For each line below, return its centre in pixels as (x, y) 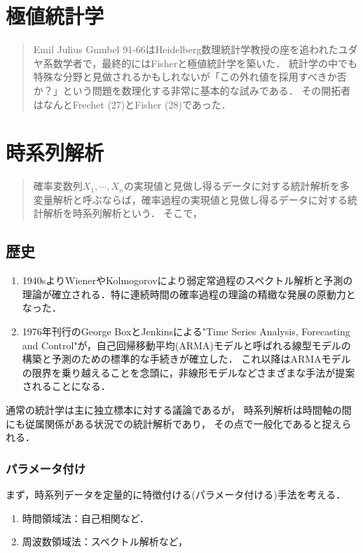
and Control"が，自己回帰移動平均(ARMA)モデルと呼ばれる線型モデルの (186, 345)
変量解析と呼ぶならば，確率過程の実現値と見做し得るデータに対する (190, 199)
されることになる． (66, 386)
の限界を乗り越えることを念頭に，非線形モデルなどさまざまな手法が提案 (189, 372)
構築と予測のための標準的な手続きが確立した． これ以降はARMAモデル (186, 359)
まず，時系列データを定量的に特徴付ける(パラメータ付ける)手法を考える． (176, 494)
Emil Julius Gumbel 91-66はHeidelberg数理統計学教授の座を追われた (186, 49)
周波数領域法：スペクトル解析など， (105, 541)
